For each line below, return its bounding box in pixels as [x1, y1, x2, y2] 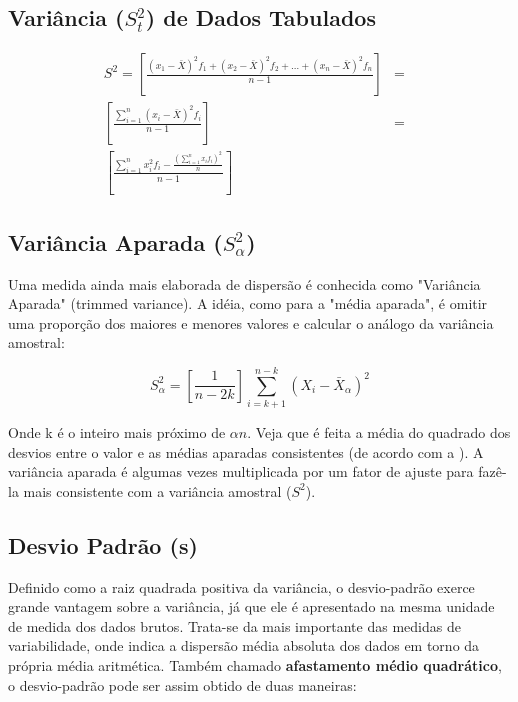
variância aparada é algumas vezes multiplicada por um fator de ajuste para [8, 461, 474, 482]
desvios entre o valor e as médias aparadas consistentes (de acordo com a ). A [8, 441, 484, 462]
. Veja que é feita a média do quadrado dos [247, 422, 511, 443]
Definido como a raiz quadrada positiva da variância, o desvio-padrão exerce [8, 576, 475, 597]
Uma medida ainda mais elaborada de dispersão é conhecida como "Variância [8, 273, 481, 294]
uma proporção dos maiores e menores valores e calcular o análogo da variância [8, 312, 494, 333]
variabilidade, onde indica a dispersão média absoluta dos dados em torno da [8, 635, 480, 656]
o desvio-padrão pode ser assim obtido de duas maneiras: [8, 674, 357, 695]
